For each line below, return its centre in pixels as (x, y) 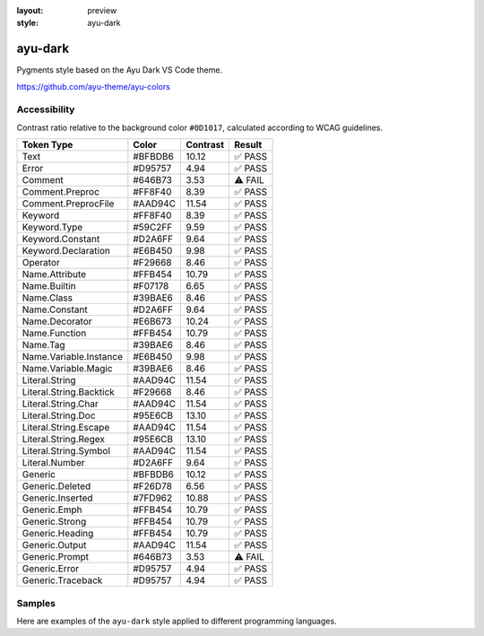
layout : (30, 10)
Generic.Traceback (62, 580)
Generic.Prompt (56, 557)
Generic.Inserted (57, 498)
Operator (41, 263)
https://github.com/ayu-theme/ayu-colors (93, 86)
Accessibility (46, 109)
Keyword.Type (52, 227)
